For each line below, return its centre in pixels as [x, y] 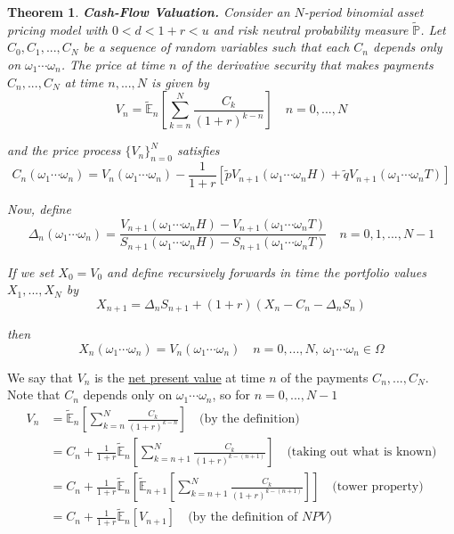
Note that [34, 394]
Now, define [39, 209]
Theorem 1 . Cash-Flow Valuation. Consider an [149, 12]
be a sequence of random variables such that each [216, 47]
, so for [231, 394]
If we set [31, 271]
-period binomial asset [364, 12]
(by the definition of [243, 518]
